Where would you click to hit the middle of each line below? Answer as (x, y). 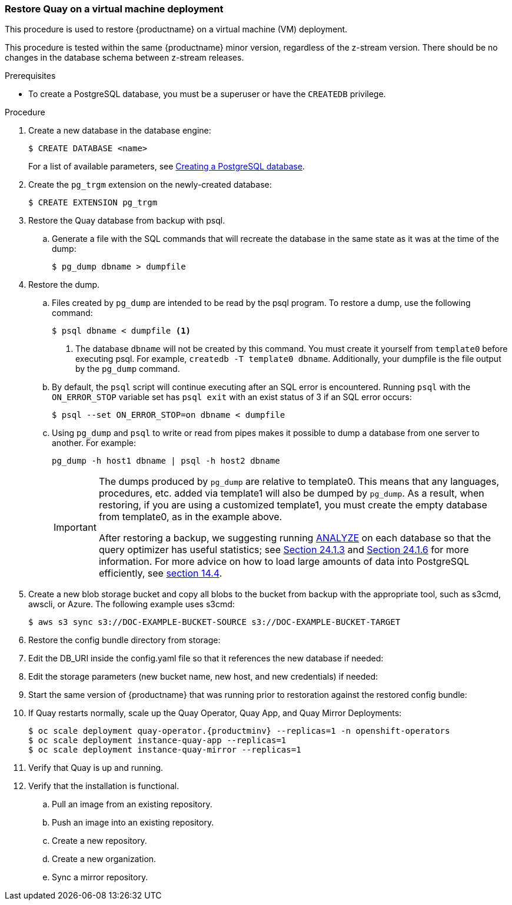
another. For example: (94, 443)
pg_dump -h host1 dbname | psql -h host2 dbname (166, 461)
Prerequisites (30, 76)
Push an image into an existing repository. (133, 823)
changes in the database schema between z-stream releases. (124, 58)
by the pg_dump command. (128, 369)
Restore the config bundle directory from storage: (124, 640)
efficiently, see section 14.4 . (160, 573)
